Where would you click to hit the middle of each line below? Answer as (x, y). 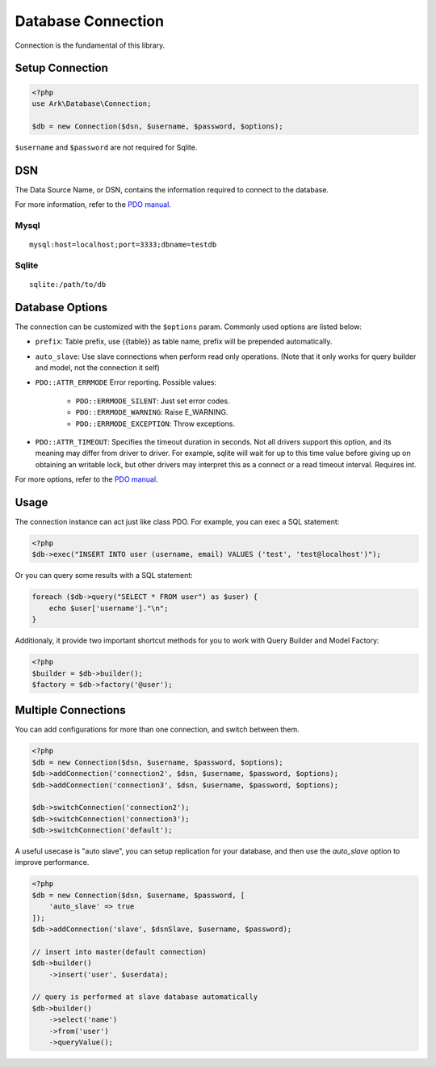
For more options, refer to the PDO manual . (86, 479)
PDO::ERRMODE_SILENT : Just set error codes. (153, 401)
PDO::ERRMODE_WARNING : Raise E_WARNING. (152, 412)
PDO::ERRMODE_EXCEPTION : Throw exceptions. (155, 424)
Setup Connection (61, 68)
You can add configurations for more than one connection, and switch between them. (157, 730)
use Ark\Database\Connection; (92, 103)
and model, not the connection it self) (98, 367)
